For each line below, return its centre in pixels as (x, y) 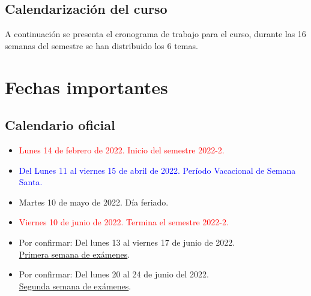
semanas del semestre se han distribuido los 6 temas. (101, 45)
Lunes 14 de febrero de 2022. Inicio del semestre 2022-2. (122, 149)
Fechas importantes (86, 87)
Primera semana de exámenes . (74, 254)
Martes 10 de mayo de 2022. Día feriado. (94, 202)
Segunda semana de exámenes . (75, 286)
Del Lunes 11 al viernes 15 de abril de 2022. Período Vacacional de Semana (157, 170)
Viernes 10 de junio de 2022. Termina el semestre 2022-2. (124, 222)
